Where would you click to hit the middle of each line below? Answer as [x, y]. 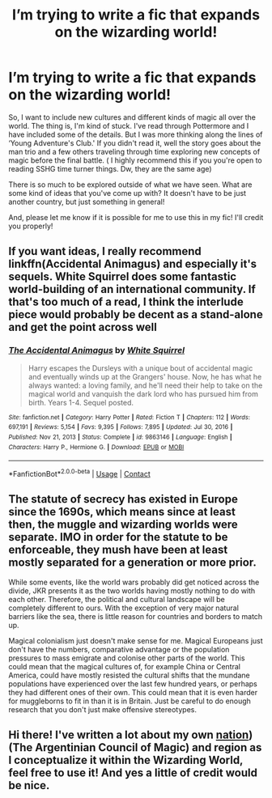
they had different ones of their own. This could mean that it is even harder [133, 692]
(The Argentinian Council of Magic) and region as [135, 747]
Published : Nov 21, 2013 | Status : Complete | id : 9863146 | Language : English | [120, 437]
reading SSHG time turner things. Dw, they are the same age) [110, 168]
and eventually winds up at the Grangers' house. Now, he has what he [145, 376]
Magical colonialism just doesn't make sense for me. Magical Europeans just [136, 640]
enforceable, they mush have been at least [118, 550]
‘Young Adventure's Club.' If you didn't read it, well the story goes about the [135, 142]
